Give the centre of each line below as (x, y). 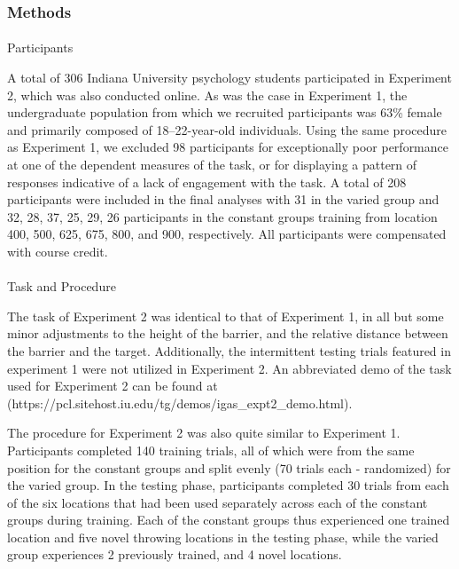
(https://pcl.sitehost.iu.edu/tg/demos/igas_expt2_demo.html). (180, 403)
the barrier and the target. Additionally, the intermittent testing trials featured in (229, 350)
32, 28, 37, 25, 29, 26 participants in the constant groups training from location (222, 216)
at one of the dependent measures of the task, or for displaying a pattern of (212, 164)
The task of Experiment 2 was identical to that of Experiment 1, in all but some (226, 316)
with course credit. (58, 251)
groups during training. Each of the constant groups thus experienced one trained (229, 520)
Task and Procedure (62, 286)
